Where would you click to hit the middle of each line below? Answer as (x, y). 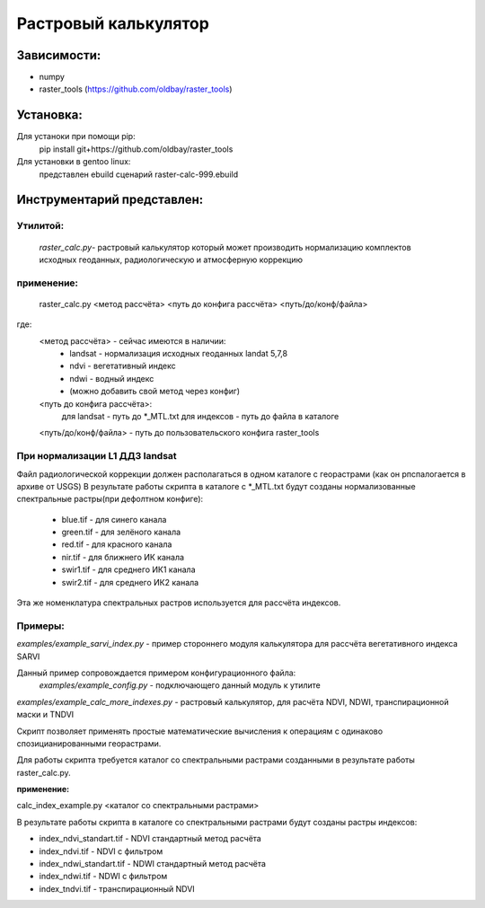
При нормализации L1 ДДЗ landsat (97, 456)
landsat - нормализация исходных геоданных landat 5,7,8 (178, 354)
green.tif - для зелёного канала (121, 532)
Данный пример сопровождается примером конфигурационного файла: (156, 673)
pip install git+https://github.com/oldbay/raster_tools (136, 149)
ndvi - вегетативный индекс (123, 366)
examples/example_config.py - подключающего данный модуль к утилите (180, 685)
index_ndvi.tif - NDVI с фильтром (101, 851)
